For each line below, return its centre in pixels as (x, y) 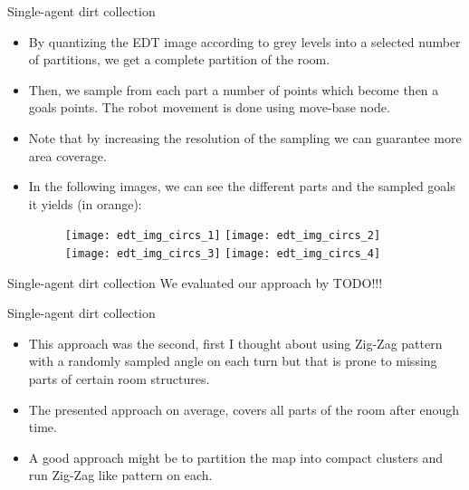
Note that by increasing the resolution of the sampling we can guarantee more (245, 137)
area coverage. (67, 155)
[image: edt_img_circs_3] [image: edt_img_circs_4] (223, 254)
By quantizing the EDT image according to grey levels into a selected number (244, 41)
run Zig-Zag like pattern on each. (120, 475)
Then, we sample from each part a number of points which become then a (234, 89)
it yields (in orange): (85, 203)
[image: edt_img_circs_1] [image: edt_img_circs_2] (223, 236)
